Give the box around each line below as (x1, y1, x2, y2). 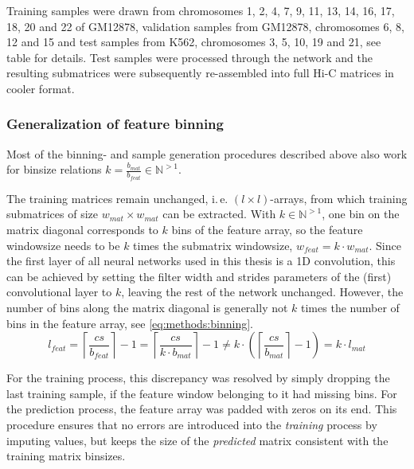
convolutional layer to (6, 283, 112, 300)
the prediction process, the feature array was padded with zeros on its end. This (6, 401, 397, 417)
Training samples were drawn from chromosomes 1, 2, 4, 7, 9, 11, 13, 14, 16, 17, (6, 2, 395, 18)
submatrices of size (6, 205, 98, 222)
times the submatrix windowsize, (133, 236, 293, 253)
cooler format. (6, 80, 75, 96)
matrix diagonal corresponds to (6, 221, 158, 238)
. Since (369, 236, 401, 253)
